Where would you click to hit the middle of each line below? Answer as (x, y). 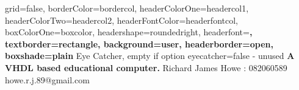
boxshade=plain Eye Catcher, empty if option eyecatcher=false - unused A (150, 56)
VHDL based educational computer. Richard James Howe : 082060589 (146, 67)
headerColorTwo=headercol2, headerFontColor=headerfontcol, (121, 20)
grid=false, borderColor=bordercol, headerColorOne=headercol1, (127, 8)
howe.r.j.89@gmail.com (47, 79)
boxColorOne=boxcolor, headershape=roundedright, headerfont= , (129, 32)
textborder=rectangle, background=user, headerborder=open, (139, 43)
